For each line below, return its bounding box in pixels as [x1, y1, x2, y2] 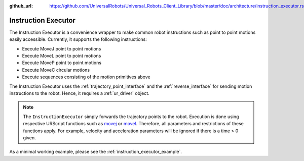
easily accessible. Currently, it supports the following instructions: [9, 36, 147, 42]
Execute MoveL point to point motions [22, 53, 101, 59]
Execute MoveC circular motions [22, 67, 90, 73]
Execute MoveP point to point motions [22, 60, 101, 66]
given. [23, 134, 36, 141]
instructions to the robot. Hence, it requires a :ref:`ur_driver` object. [9, 90, 149, 96]
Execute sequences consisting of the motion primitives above [22, 74, 150, 80]
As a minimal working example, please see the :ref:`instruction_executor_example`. [9, 149, 182, 155]
